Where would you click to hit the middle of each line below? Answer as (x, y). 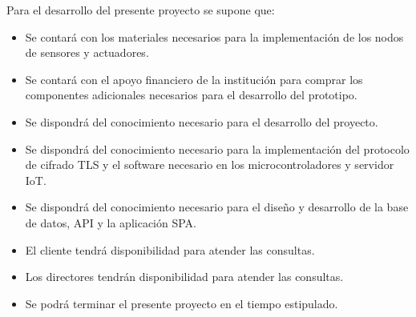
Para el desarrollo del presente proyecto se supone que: (141, 10)
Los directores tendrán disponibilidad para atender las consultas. (184, 277)
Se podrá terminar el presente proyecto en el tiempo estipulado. (182, 303)
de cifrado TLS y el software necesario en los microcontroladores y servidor (210, 165)
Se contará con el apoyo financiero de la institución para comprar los (194, 79)
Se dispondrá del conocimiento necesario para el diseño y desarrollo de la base (217, 207)
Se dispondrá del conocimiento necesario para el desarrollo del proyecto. (202, 121)
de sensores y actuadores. (87, 52)
